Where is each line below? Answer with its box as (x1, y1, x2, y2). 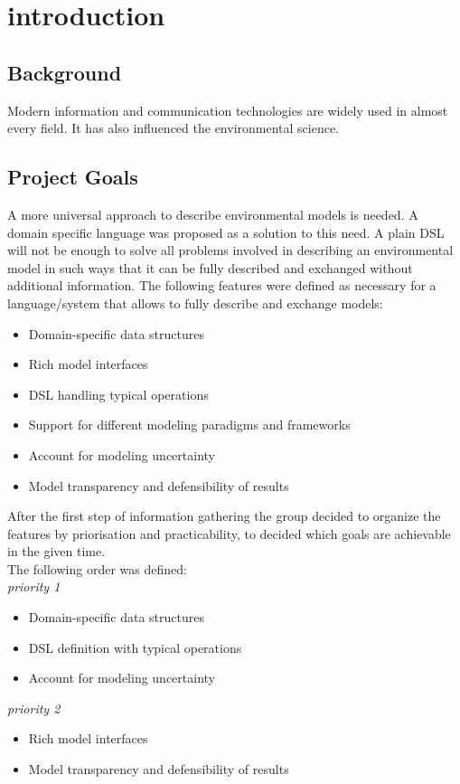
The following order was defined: (7, 559, 187, 578)
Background (7, 58, 122, 86)
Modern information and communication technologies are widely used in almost (7, 100, 448, 119)
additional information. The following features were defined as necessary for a (7, 276, 437, 295)
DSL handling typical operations (28, 384, 209, 403)
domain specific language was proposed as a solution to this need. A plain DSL (7, 222, 445, 241)
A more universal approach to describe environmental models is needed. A (7, 204, 418, 223)
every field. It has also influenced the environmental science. (7, 118, 340, 137)
